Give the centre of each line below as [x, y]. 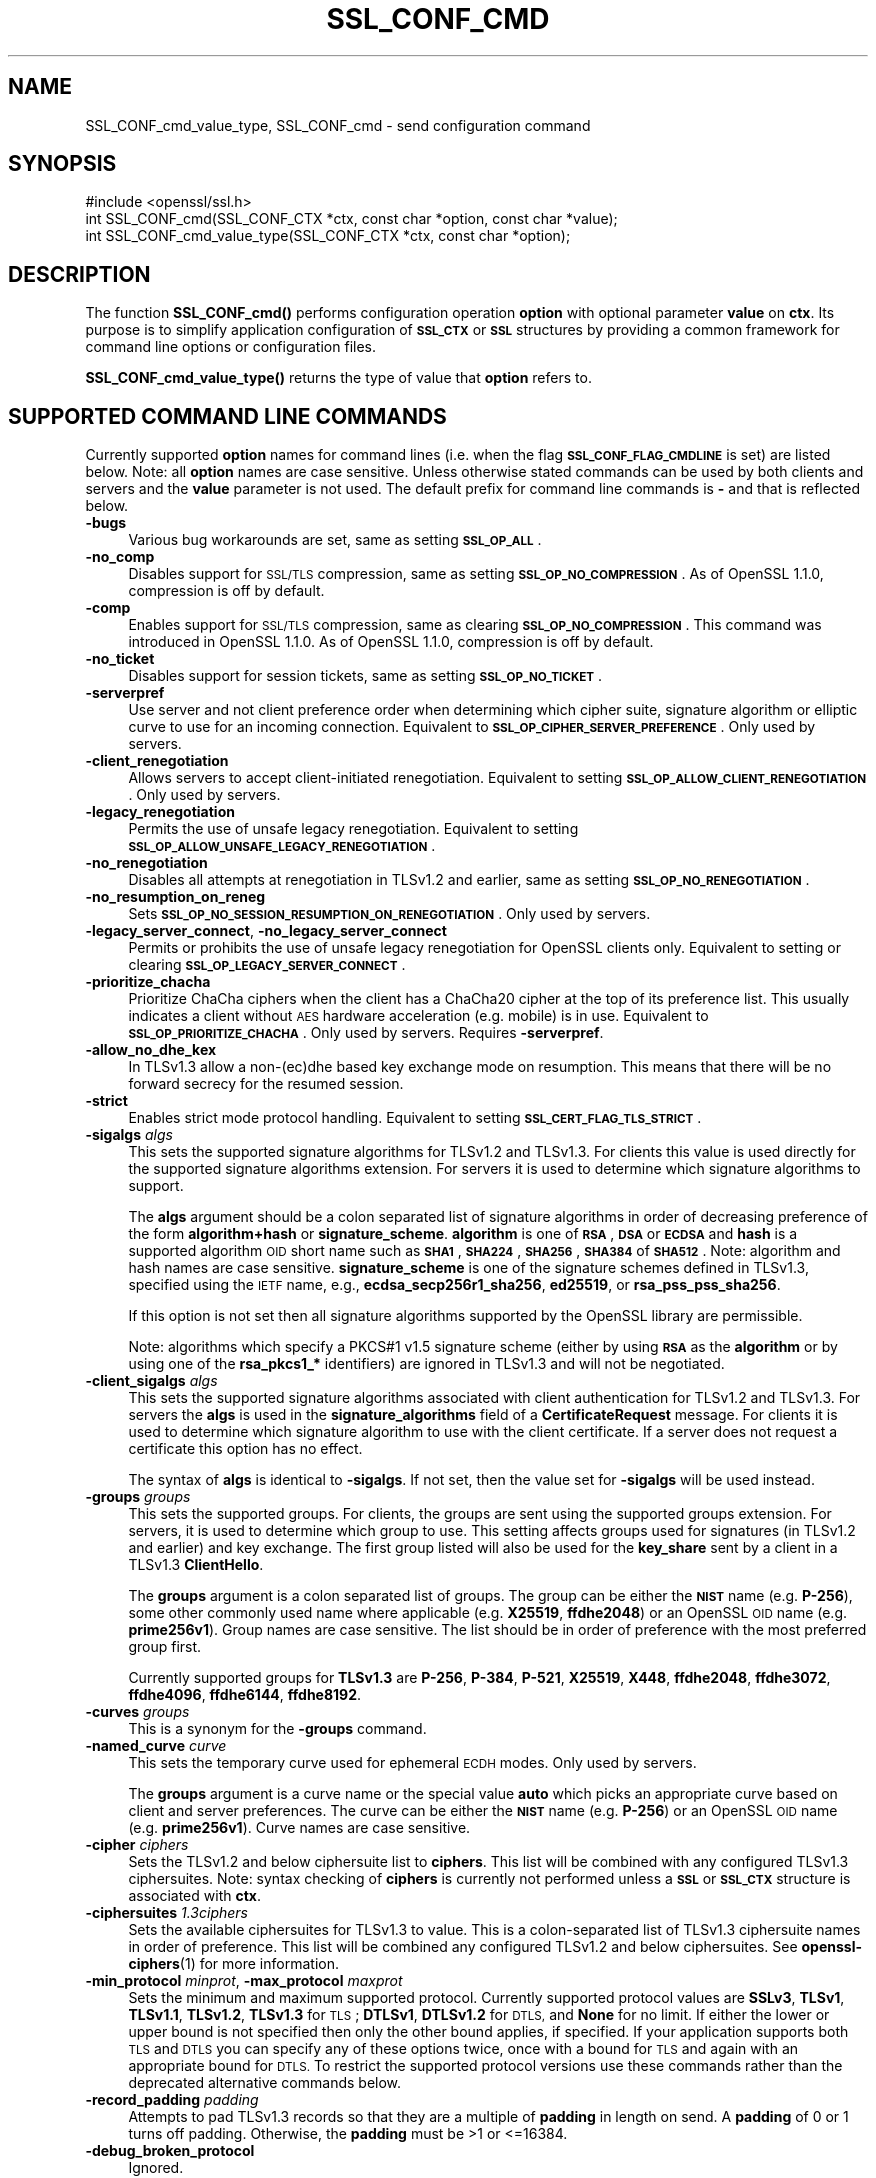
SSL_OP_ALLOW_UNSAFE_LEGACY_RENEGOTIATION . [282, 846]
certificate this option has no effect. [245, 1449]
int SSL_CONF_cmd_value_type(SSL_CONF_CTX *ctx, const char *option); [328, 236]
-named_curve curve [156, 1746]
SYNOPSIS [62, 164]
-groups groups [138, 1497]
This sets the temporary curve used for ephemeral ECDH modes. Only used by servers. [412, 1763]
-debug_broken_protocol [170, 2151]
